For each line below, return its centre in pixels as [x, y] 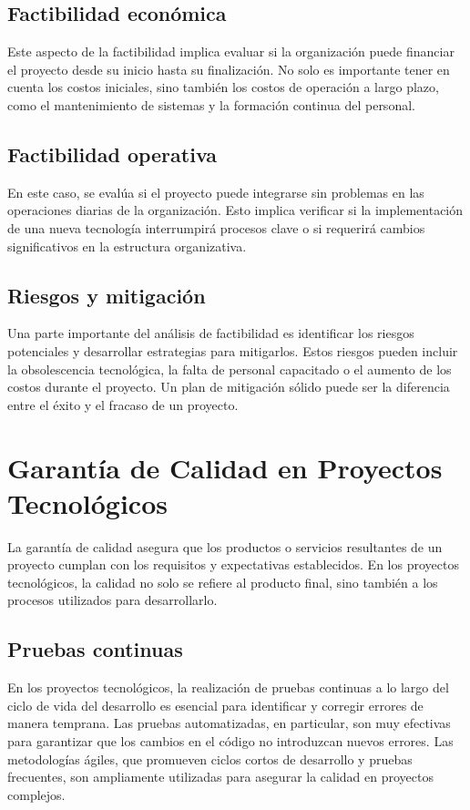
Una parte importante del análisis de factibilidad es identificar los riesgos [211, 333]
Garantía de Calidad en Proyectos [225, 467]
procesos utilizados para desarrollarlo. [112, 600]
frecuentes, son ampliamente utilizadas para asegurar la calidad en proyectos [221, 777]
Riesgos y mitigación [107, 295]
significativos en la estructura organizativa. [127, 246]
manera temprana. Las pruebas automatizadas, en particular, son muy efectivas [229, 723]
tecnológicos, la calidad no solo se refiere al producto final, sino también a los [223, 582]
